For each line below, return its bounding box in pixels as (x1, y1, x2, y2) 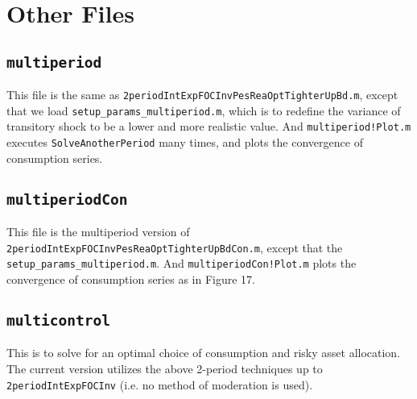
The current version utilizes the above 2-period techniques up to (6, 360, 323, 377)
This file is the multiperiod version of (6, 223, 190, 240)
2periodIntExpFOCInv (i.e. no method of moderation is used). (6, 376, 313, 393)
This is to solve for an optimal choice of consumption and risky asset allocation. (6, 344, 401, 361)
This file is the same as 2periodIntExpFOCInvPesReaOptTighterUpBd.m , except (6, 86, 398, 103)
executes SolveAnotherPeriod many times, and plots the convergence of (6, 134, 363, 151)
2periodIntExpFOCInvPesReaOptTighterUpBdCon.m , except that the (6, 239, 343, 256)
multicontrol (6, 312, 110, 330)
